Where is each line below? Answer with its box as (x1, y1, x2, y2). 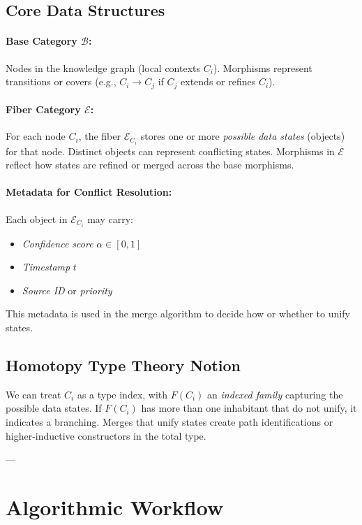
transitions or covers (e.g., (6, 74, 116, 89)
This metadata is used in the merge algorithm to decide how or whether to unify (6, 306, 350, 321)
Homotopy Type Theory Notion (6, 354, 241, 375)
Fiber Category (6, 102, 81, 117)
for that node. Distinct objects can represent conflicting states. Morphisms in (6, 143, 335, 158)
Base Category (6, 34, 77, 48)
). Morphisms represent (213, 60, 312, 75)
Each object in (6, 211, 68, 226)
